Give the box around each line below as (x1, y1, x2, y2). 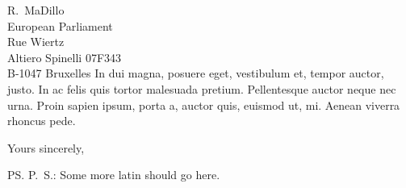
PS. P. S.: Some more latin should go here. (7, 166, 220, 183)
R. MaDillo (7, 2, 65, 18)
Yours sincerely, (7, 139, 85, 156)
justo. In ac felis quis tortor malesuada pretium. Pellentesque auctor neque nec (7, 80, 396, 97)
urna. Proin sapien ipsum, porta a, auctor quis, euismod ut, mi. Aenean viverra (7, 96, 400, 113)
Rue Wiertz (7, 33, 65, 50)
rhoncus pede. (7, 112, 76, 129)
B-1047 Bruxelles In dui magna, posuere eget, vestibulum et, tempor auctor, (7, 65, 384, 81)
